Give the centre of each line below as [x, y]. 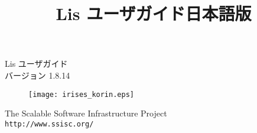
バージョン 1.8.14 [38, 75]
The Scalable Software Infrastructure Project [86, 113]
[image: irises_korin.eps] [81, 94]
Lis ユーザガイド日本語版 [154, 13]
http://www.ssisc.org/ [49, 124]
